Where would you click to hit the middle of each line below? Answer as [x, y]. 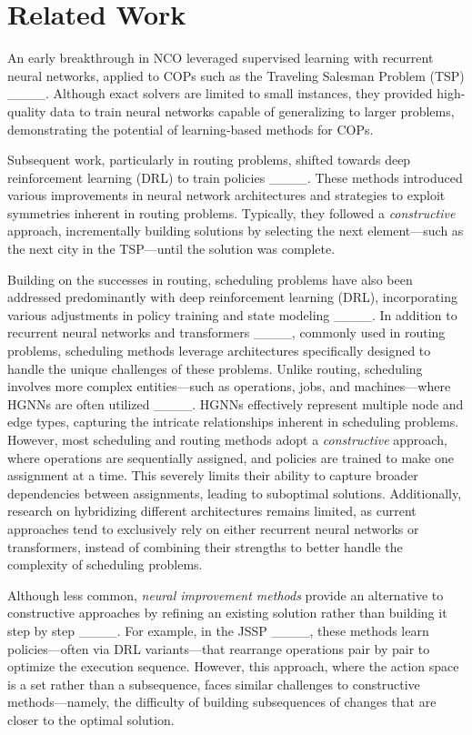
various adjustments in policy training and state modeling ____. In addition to [232, 314]
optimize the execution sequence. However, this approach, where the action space [233, 666]
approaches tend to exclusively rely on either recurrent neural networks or [213, 528]
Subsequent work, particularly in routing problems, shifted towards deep [209, 160]
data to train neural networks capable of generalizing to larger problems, [252, 111]
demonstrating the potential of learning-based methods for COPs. [191, 129]
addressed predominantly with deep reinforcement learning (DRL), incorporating [232, 297]
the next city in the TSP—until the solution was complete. [171, 249]
